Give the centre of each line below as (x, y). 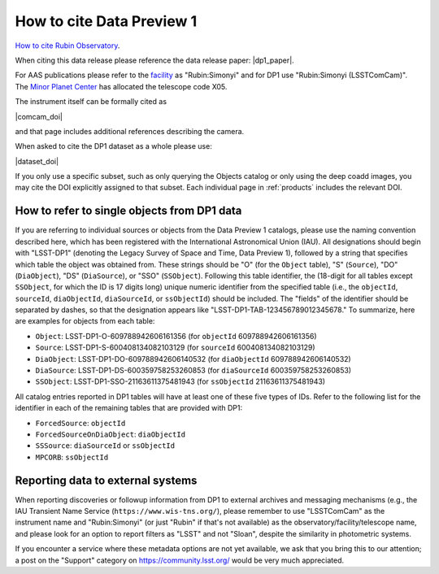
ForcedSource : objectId (80, 423)
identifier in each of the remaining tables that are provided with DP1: (129, 408)
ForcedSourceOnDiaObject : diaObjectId (111, 434)
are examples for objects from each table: (85, 321)
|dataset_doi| (37, 161)
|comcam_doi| (39, 116)
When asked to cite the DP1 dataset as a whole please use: (114, 146)
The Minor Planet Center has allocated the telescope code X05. (121, 86)
